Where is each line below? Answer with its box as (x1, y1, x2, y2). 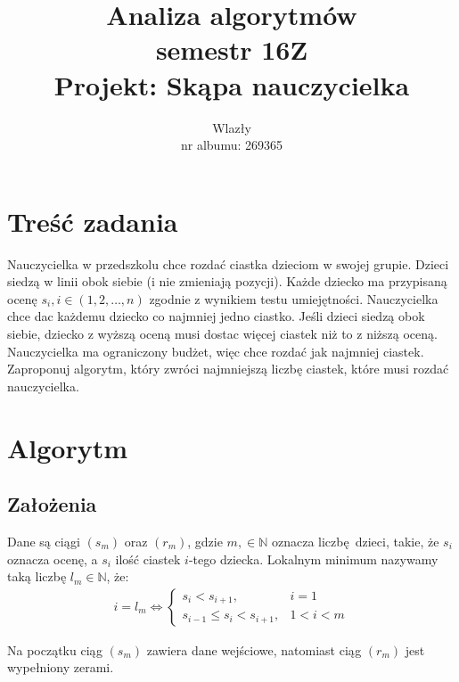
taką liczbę (7, 567, 67, 586)
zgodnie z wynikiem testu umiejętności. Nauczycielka (149, 289, 439, 308)
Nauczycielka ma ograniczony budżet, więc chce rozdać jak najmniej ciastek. (7, 341, 424, 360)
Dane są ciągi (7, 531, 80, 550)
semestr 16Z (155, 31, 308, 68)
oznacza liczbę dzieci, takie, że (271, 531, 439, 550)
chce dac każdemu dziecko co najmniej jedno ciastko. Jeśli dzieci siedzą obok (7, 307, 425, 325)
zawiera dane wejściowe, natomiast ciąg (146, 640, 362, 659)
